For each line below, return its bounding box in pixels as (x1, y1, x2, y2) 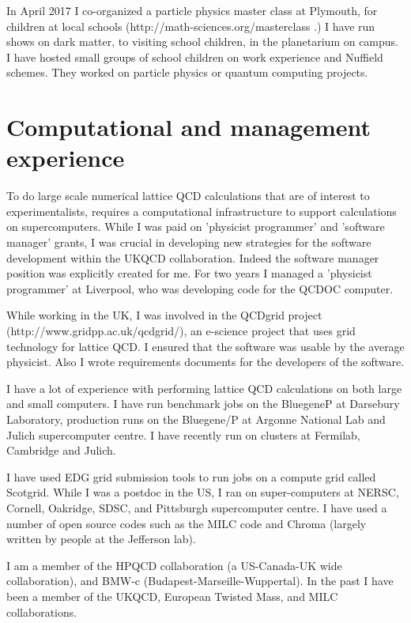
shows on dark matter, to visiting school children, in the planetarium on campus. (6, 33, 399, 50)
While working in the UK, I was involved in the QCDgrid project (6, 307, 322, 323)
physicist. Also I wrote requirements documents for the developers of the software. (6, 353, 405, 370)
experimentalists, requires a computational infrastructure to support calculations (6, 202, 397, 219)
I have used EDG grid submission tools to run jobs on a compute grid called (6, 468, 376, 485)
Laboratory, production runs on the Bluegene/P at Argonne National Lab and (6, 411, 386, 427)
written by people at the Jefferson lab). (6, 530, 196, 547)
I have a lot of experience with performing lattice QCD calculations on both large (6, 379, 402, 396)
